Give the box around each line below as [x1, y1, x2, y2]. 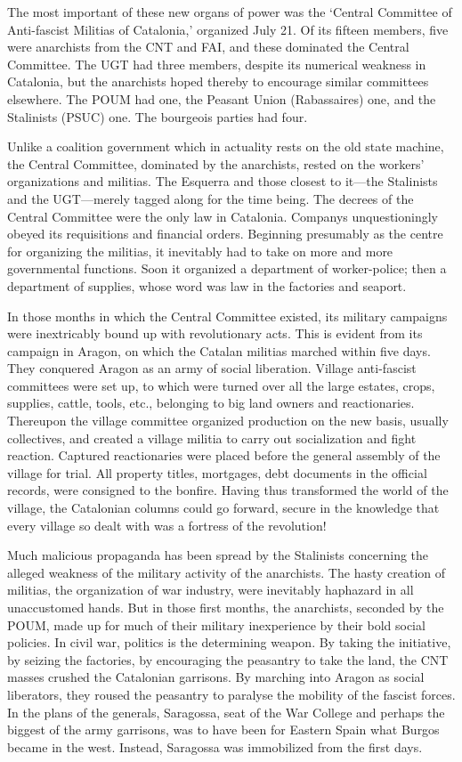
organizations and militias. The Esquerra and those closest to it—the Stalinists [7, 172, 438, 190]
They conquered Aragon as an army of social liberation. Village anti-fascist [7, 359, 417, 377]
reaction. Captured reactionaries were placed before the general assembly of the [7, 446, 441, 465]
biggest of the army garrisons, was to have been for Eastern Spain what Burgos [7, 720, 440, 739]
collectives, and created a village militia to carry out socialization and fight [7, 428, 417, 447]
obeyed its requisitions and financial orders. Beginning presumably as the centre [7, 224, 443, 243]
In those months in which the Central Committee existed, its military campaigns [7, 306, 448, 325]
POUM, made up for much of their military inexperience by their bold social [7, 615, 426, 634]
